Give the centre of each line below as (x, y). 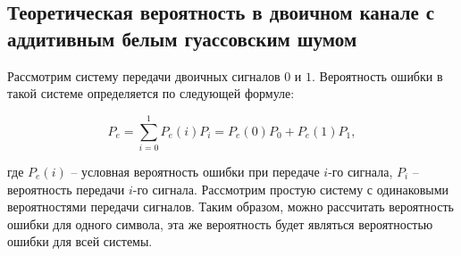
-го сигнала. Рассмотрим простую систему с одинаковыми (291, 189)
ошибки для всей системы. (80, 241)
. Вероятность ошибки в (377, 75)
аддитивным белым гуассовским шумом (182, 38)
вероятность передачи (66, 189)
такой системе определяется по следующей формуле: (151, 93)
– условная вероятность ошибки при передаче (195, 171)
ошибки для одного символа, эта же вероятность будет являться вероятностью (220, 223)
